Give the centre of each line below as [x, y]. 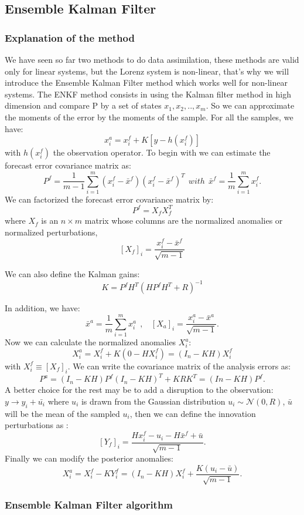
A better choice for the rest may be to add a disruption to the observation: [139, 390]
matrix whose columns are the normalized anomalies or [184, 221]
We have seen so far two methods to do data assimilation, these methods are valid [152, 59]
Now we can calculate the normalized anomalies [90, 342]
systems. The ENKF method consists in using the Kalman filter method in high [148, 94]
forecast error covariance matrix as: [68, 165]
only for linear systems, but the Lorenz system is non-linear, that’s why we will [147, 71]
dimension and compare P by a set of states [83, 105]
